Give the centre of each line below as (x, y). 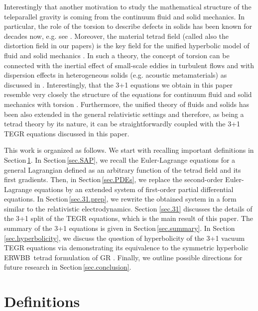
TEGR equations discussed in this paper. (67, 133)
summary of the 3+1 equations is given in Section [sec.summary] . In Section (120, 228)
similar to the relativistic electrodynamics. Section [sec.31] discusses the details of (128, 208)
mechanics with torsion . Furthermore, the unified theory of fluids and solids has (127, 104)
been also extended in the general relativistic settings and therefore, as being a (124, 114)
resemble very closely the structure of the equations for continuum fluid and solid (128, 94)
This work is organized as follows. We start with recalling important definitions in (129, 150)
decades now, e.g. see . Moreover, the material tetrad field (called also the (117, 36)
